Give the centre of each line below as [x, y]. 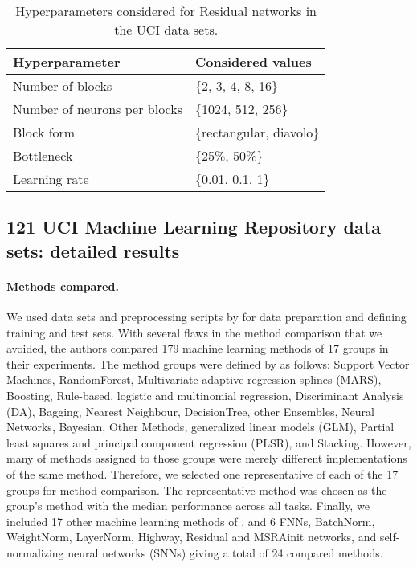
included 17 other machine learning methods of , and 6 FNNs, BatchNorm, [191, 521]
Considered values [253, 61]
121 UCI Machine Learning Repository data [194, 227]
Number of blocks [63, 86]
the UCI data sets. [166, 29]
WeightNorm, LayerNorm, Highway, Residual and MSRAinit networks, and [192, 537]
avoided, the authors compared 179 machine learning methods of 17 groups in [198, 348]
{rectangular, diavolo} [258, 132]
